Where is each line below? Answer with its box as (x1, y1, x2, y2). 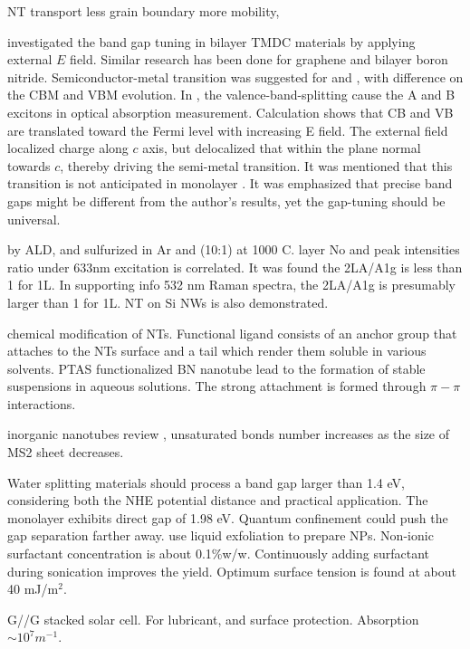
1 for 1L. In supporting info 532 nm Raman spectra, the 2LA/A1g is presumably (7, 275, 456, 294)
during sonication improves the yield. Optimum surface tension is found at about (7, 561, 456, 580)
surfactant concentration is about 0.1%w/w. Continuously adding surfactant (7, 544, 429, 563)
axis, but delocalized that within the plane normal (142, 138, 421, 157)
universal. (7, 209, 61, 228)
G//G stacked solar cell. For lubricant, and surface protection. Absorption (7, 609, 419, 628)
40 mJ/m (7, 579, 59, 598)
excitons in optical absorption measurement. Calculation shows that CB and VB (7, 102, 454, 121)
